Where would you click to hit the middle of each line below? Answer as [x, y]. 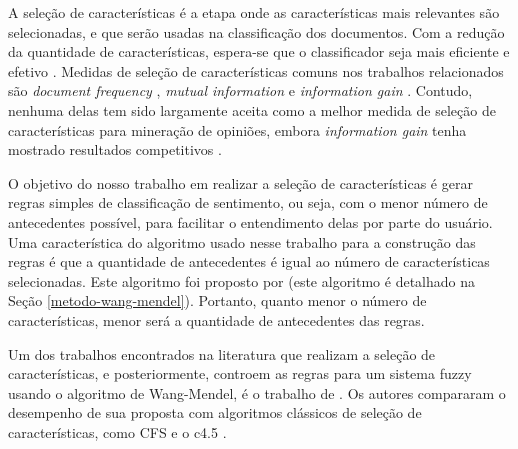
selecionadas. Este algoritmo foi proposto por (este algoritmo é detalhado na [242, 280]
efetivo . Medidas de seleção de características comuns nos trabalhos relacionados [256, 70]
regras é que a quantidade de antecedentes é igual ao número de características [249, 261]
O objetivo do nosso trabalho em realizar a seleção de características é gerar [240, 182]
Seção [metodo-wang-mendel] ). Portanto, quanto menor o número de [217, 300]
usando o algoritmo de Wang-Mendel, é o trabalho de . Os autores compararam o [257, 392]
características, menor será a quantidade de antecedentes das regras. [216, 319]
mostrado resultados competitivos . [115, 149]
